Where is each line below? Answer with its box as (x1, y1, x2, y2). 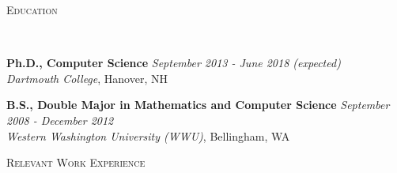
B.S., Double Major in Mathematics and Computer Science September (6, 96, 390, 113)
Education (6, 2, 58, 17)
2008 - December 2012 (6, 111, 114, 128)
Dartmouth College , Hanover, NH (6, 70, 168, 86)
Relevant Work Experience (6, 154, 146, 171)
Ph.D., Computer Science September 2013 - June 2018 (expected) (6, 55, 341, 71)
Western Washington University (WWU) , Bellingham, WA (6, 127, 290, 144)
